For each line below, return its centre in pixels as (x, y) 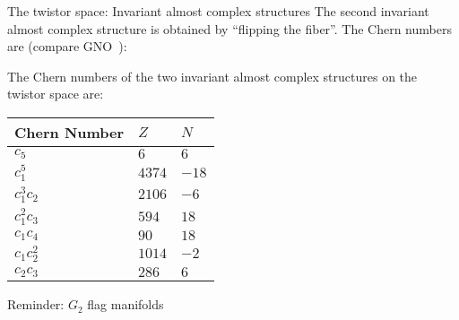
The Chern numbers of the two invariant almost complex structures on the (212, 76)
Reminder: (36, 304)
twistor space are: (56, 94)
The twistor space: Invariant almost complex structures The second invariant (218, 11)
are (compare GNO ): (67, 46)
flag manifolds (126, 304)
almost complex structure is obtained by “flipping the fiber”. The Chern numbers (229, 28)
